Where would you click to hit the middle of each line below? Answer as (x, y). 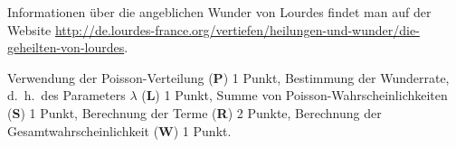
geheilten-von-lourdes (66, 47)
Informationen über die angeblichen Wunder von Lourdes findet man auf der (219, 12)
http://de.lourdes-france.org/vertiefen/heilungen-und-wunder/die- (237, 29)
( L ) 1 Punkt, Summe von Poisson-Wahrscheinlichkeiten (294, 95)
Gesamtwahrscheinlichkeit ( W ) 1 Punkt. (119, 130)
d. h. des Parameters (66, 95)
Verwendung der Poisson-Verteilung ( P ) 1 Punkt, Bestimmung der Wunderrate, (228, 77)
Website (29, 29)
